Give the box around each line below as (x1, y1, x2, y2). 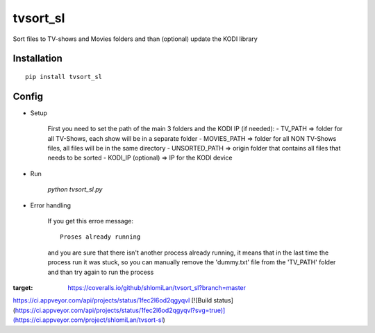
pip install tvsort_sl (25, 73, 103, 80)
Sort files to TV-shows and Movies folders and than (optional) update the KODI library (12, 35, 258, 43)
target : (12, 283, 33, 291)
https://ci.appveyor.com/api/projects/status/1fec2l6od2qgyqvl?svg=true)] (15, 306, 226, 314)
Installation (12, 53, 62, 65)
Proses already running (60, 233, 141, 241)
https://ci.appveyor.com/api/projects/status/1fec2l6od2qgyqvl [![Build (12, 296, 212, 305)
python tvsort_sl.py (47, 185, 103, 194)
